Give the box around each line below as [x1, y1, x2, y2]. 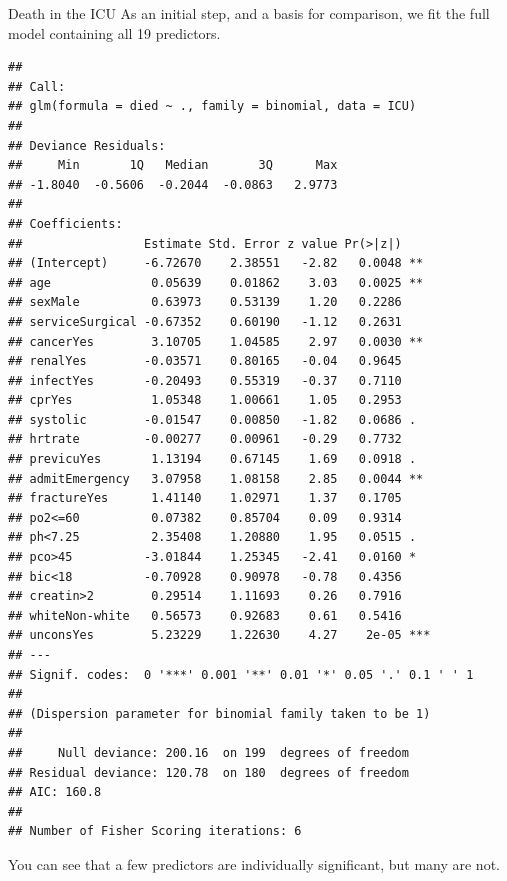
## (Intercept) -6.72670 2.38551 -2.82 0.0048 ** [8, 256, 424, 271]
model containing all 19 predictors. [8, 22, 221, 43]
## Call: [8, 79, 66, 94]
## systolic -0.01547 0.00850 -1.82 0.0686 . [8, 412, 417, 427]
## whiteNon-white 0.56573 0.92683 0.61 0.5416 [8, 608, 402, 623]
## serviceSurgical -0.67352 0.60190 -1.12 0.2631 [8, 314, 402, 329]
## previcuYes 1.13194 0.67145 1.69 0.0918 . [8, 452, 417, 467]
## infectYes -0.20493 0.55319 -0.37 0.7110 [8, 373, 402, 388]
